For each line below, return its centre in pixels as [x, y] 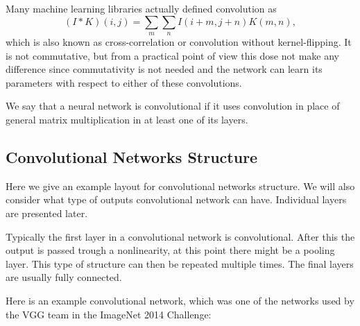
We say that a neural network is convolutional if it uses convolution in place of [173, 106]
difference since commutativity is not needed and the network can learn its [164, 69]
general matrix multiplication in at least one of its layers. [127, 119]
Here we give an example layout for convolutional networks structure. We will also [180, 186]
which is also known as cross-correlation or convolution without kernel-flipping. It [179, 41]
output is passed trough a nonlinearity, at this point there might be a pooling [170, 250]
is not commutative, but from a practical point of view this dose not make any [172, 55]
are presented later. [47, 213]
